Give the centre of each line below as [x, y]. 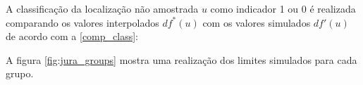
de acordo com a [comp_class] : [72, 36]
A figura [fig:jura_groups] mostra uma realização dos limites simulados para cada [181, 59]
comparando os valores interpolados [82, 22]
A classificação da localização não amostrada [102, 8]
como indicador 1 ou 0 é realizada [283, 8]
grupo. [20, 73]
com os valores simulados [257, 22]
